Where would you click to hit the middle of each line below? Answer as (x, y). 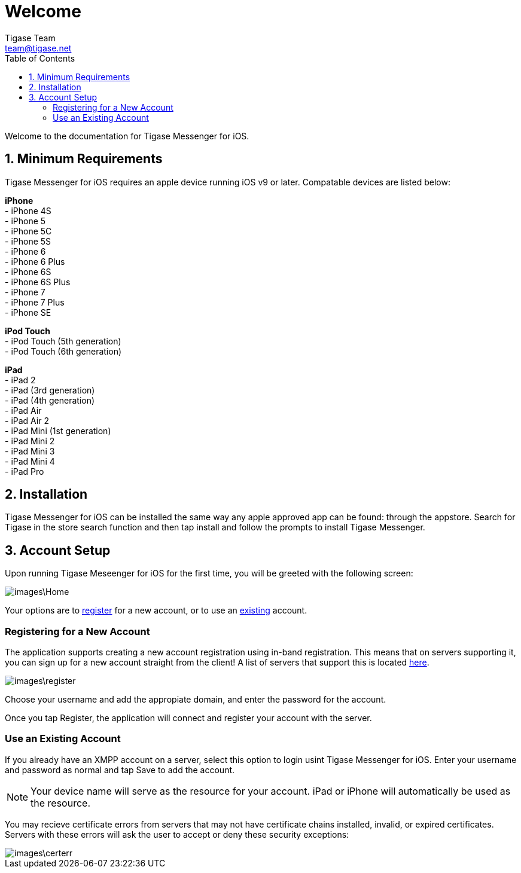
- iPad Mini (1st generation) (58, 431)
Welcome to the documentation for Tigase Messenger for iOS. (127, 136)
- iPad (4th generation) (50, 400)
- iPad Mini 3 (30, 451)
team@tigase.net (38, 48)
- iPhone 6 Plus (35, 261)
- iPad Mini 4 (30, 461)
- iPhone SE (28, 312)
